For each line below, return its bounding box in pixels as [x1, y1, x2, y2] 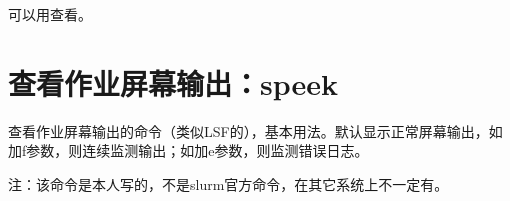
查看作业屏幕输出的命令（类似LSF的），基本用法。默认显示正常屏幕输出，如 [8, 120, 503, 141]
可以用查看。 [8, 4, 92, 24]
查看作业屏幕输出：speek [8, 62, 339, 103]
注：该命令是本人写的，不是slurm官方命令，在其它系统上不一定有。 [8, 173, 449, 194]
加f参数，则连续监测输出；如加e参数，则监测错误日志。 [8, 140, 369, 161]
